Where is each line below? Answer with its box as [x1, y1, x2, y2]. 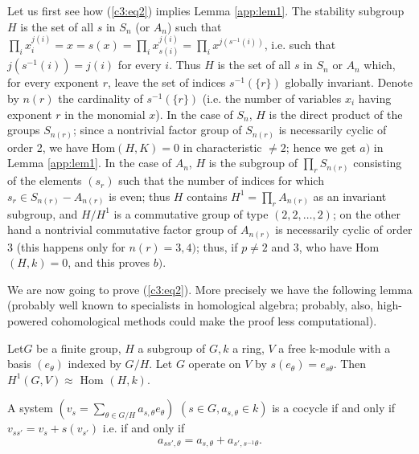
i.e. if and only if [102, 419, 185, 436]
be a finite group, [36, 339, 121, 356]
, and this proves [68, 254, 150, 271]
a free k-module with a [278, 339, 391, 356]
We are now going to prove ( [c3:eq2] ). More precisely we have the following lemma [7, 280, 413, 297]
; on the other [332, 205, 401, 222]
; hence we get [285, 138, 356, 155]
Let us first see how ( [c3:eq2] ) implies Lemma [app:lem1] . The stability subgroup [7, 2, 405, 18]
